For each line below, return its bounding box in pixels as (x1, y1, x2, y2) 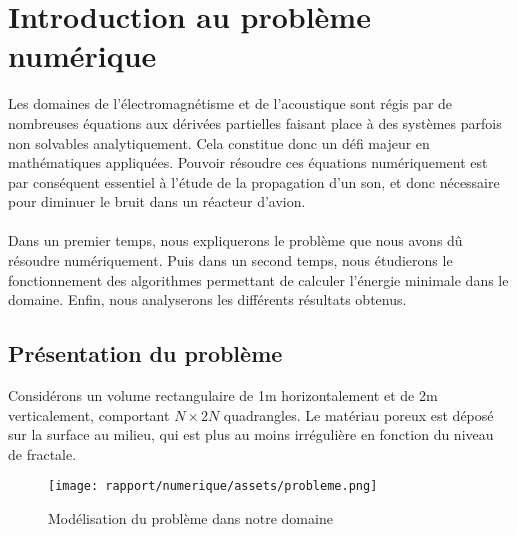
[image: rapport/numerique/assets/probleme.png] (48, 479, 378, 494)
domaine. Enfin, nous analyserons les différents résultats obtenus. (8, 289, 407, 310)
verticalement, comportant (8, 404, 170, 425)
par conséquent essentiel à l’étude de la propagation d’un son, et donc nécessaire (8, 171, 500, 192)
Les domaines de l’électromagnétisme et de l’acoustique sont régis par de (8, 93, 453, 114)
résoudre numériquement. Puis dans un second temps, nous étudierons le (8, 250, 453, 271)
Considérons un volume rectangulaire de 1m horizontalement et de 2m (8, 385, 438, 406)
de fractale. (8, 443, 77, 464)
